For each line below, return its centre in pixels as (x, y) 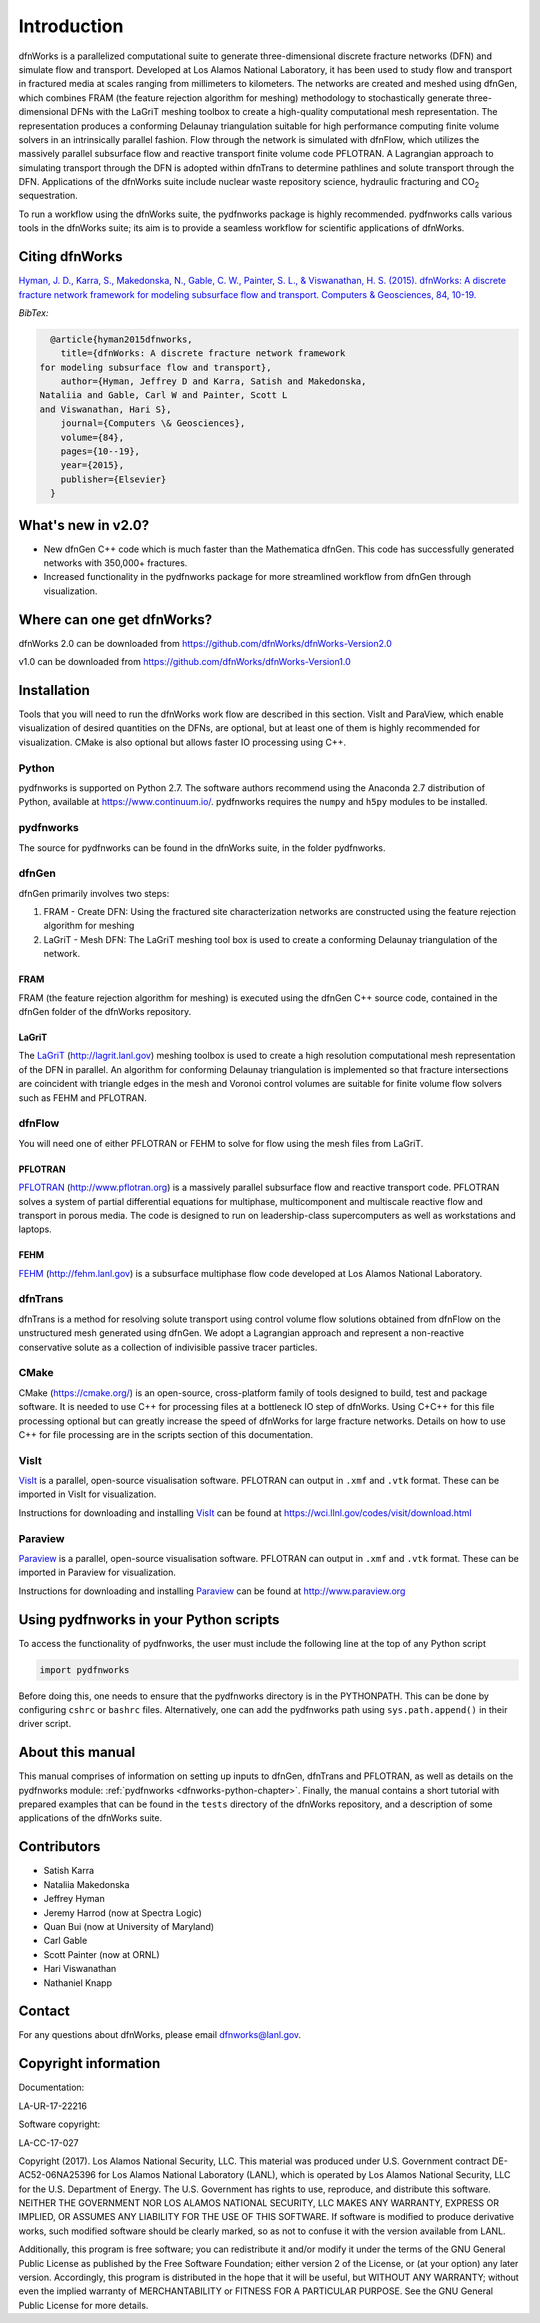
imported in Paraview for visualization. (97, 1572)
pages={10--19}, (100, 451)
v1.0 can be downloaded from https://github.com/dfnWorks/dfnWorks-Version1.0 (185, 662)
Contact (44, 2011)
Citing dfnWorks (70, 256)
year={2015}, (92, 465)
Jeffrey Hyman (74, 1899)
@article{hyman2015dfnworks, (122, 339)
